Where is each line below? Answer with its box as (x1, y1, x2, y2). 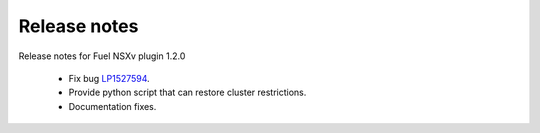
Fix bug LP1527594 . (68, 72, 150, 84)
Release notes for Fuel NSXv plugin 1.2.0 (18, 50, 186, 62)
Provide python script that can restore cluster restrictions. (68, 86, 307, 99)
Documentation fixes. (68, 100, 157, 112)
